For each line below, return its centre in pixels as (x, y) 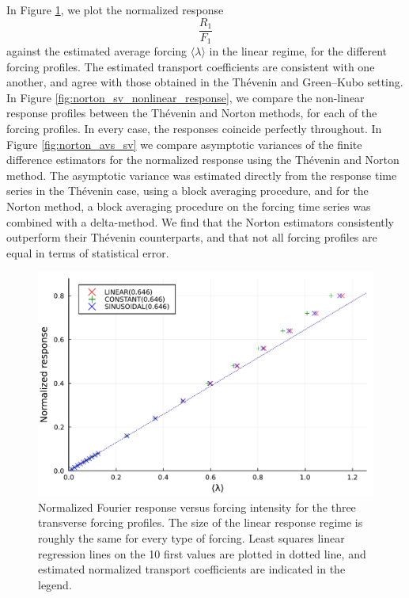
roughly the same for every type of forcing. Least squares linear (191, 538)
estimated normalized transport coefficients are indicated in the (192, 569)
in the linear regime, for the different (298, 51)
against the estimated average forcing (97, 51)
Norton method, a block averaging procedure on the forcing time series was (189, 206)
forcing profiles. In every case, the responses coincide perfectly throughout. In (194, 129)
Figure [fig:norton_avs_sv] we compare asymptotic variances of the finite (184, 144)
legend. (55, 584)
